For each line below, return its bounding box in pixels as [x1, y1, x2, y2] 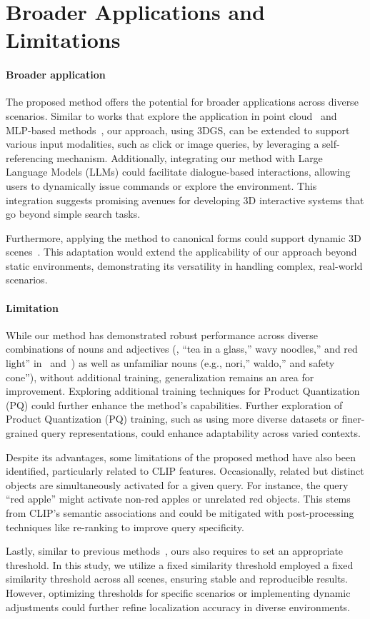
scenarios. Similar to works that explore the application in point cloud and [6, 108, 337, 123]
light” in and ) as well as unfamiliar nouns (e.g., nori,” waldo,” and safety [6, 356, 335, 371]
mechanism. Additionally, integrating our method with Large [56, 150, 323, 165]
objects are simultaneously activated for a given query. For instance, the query [6, 477, 349, 492]
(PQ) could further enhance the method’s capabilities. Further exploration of [6, 397, 343, 412]
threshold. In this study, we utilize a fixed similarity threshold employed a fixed [6, 557, 354, 572]
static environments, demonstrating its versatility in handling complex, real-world [6, 258, 363, 273]
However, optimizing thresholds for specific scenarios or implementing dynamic [6, 585, 351, 600]
